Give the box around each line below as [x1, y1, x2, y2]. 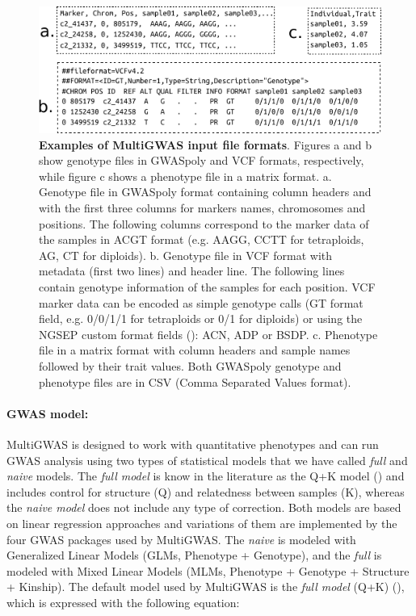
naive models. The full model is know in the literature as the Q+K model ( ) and [6, 467, 405, 484]
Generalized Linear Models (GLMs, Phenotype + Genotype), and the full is [6, 547, 382, 564]
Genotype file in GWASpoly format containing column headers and [39, 183, 372, 200]
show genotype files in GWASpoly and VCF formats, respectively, [39, 152, 364, 169]
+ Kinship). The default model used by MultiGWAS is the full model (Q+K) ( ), [6, 578, 405, 595]
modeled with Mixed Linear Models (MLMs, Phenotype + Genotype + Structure [6, 562, 410, 579]
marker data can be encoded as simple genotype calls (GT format [39, 294, 363, 311]
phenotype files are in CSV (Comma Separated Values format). [39, 373, 351, 390]
